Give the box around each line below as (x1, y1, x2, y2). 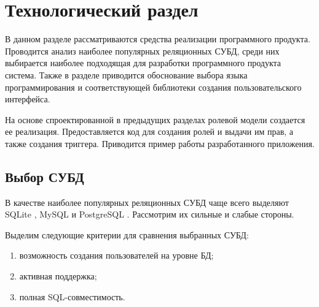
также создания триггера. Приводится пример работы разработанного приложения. (5, 137, 315, 150)
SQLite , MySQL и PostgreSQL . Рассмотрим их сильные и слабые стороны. (5, 208, 294, 221)
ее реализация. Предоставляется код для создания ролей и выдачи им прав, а (5, 125, 294, 138)
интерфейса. (5, 93, 50, 105)
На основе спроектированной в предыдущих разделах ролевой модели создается (5, 113, 305, 126)
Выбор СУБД (5, 167, 84, 186)
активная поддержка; (19, 270, 97, 282)
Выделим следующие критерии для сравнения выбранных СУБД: (5, 228, 249, 241)
